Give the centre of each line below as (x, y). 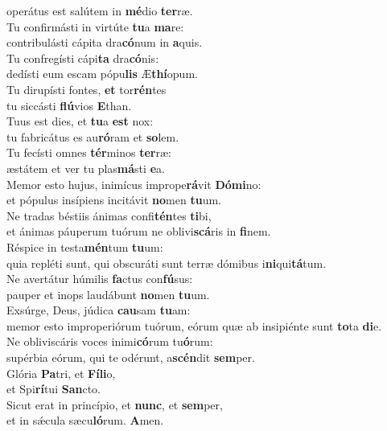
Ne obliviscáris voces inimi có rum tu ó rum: (110, 341)
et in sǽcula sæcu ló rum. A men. (85, 420)
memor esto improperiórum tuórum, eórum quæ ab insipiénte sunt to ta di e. (194, 325)
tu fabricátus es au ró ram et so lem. (93, 136)
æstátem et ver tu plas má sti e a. (86, 168)
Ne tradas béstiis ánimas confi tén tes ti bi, (109, 215)
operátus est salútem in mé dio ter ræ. (100, 10)
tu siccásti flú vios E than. (69, 105)
